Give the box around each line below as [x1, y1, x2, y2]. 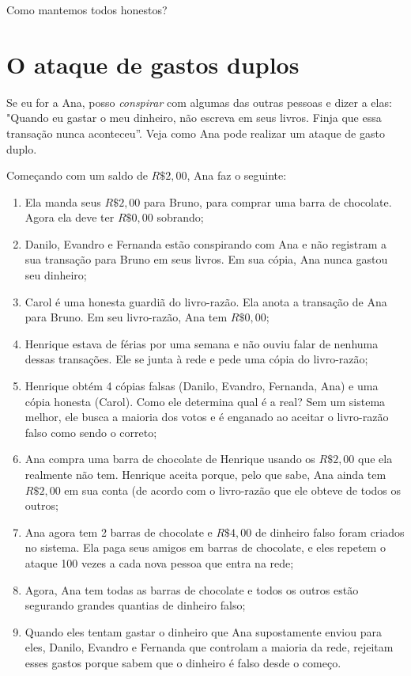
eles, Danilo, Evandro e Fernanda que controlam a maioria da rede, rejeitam [25, 639, 394, 655]
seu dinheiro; [25, 267, 87, 283]
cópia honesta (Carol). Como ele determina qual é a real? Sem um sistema [25, 393, 386, 409]
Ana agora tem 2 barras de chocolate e [25, 523, 213, 540]
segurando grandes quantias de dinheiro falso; [25, 597, 246, 613]
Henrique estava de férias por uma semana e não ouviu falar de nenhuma [25, 335, 379, 351]
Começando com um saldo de [6, 167, 148, 184]
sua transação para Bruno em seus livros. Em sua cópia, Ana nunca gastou [25, 251, 388, 268]
